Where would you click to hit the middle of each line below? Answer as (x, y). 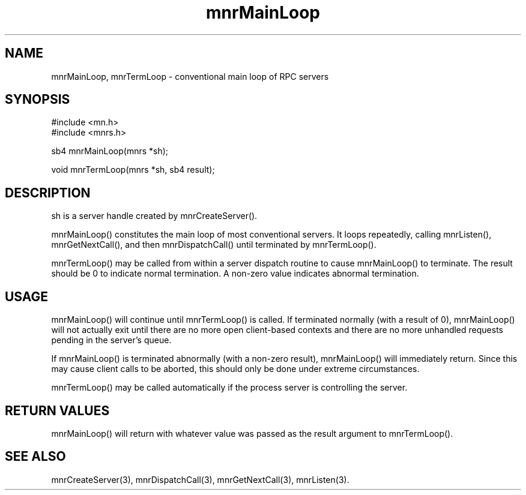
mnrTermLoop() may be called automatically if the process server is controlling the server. (229, 388)
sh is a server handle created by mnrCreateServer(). (154, 216)
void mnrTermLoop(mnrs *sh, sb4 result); (133, 170)
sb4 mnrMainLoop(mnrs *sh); (110, 151)
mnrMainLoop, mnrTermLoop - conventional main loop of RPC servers (190, 76)
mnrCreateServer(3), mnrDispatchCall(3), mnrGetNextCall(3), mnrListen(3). (200, 479)
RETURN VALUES (57, 410)
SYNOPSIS (38, 100)
